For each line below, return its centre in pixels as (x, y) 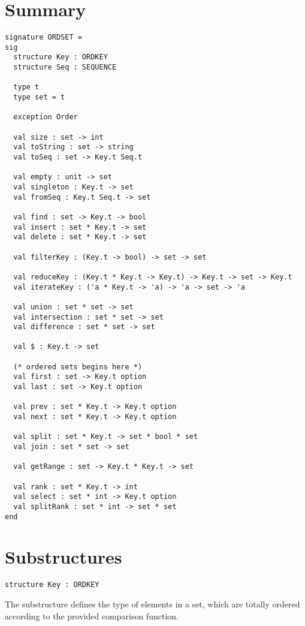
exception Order (46, 117)
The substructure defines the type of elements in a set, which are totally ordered (152, 604)
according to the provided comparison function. (92, 616)
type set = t (39, 97)
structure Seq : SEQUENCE (65, 67)
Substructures (64, 557)
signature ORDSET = (43, 37)
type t (26, 87)
